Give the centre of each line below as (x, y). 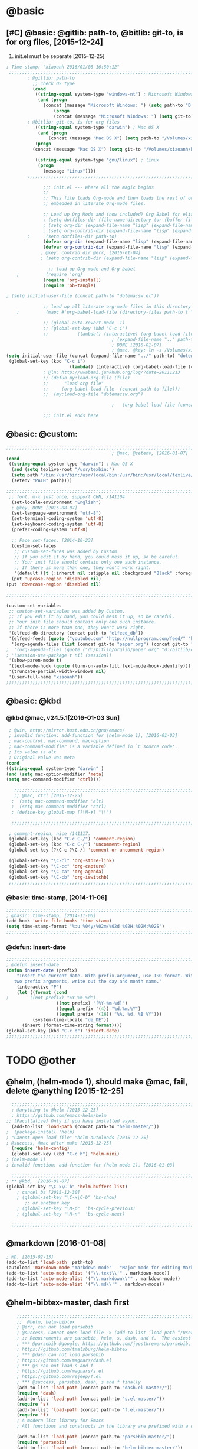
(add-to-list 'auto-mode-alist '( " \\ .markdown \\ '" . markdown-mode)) (93, 1279)
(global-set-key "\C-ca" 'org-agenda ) (56, 872)
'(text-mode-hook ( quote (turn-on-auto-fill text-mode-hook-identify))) (100, 666)
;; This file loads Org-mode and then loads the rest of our (120, 198)
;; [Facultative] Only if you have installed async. (72, 1121)
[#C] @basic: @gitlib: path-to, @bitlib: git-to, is (95, 33)
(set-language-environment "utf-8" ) (56, 513)
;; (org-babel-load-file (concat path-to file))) (112, 389)
